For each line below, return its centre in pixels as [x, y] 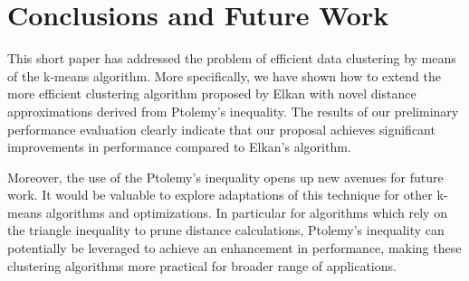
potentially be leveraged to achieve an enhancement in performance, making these [234, 248]
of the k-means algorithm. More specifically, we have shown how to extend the [224, 75]
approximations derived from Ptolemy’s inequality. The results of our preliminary [233, 111]
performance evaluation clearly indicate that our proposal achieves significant [221, 129]
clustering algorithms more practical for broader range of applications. [202, 265]
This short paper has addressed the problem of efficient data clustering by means [232, 58]
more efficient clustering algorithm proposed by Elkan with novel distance [212, 94]
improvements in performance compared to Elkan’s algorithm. [179, 147]
